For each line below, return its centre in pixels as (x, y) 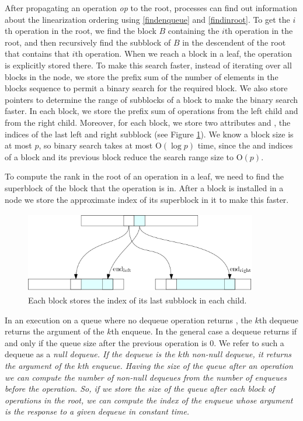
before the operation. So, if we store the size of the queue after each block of (140, 389)
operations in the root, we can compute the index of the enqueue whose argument (149, 400)
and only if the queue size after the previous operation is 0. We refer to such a (144, 342)
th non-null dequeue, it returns (237, 354)
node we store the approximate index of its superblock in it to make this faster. (147, 199)
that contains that (37, 54)
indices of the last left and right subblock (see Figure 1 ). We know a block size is (149, 134)
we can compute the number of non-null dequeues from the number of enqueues (146, 377)
